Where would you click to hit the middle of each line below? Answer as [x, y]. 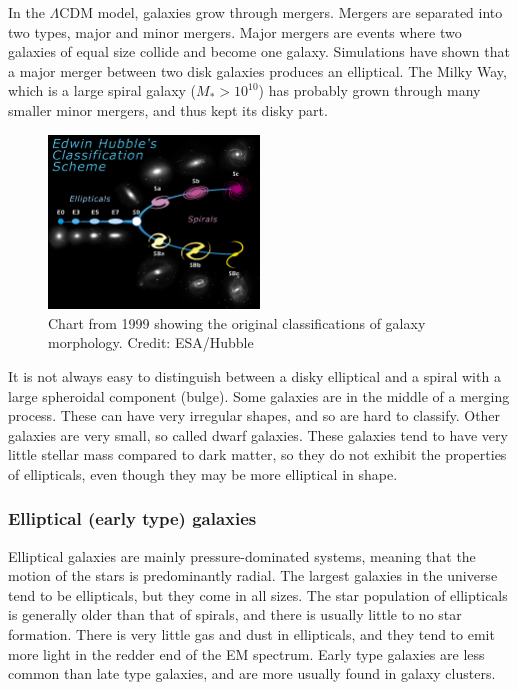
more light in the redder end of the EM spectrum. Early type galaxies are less [246, 653]
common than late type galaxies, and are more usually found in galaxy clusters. [252, 673]
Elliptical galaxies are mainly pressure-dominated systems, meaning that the [242, 555]
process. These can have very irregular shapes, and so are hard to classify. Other [254, 415]
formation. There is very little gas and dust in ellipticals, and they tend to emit [251, 634]
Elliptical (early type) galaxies [132, 518]
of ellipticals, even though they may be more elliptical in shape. [203, 473]
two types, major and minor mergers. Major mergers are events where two [235, 31]
